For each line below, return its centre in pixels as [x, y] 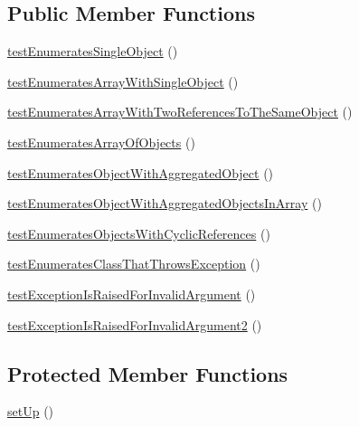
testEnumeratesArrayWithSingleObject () [123, 81]
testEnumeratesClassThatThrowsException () [134, 264]
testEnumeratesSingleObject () [93, 51]
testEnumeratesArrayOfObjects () [101, 142]
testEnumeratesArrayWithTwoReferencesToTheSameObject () [180, 112]
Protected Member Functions [148, 373]
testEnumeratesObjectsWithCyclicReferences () [139, 233]
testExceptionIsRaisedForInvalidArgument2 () [135, 324]
